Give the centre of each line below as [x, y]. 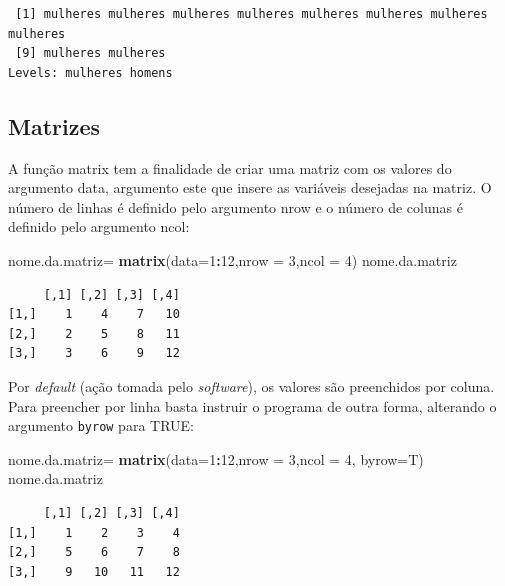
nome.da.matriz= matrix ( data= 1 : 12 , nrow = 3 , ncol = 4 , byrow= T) [216, 458]
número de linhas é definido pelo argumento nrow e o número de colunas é [235, 206]
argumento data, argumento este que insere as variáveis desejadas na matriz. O [250, 187]
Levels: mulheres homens [90, 72]
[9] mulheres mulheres [90, 53]
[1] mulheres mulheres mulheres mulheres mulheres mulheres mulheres [251, 14]
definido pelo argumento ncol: [99, 226]
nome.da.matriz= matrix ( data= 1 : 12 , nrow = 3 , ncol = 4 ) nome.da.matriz [232, 259]
